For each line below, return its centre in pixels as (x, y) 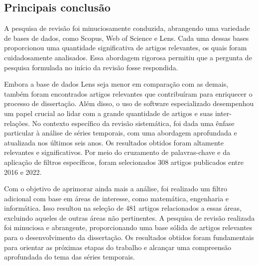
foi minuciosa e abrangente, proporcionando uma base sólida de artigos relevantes (128, 227)
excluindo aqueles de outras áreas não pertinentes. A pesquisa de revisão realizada (129, 217)
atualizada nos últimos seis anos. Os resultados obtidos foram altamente (114, 142)
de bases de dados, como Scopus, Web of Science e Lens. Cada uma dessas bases (127, 38)
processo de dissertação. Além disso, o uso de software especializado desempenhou (129, 103)
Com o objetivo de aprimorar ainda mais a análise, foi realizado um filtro (116, 189)
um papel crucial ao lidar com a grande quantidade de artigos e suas (109, 113)
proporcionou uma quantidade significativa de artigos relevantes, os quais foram (126, 48)
